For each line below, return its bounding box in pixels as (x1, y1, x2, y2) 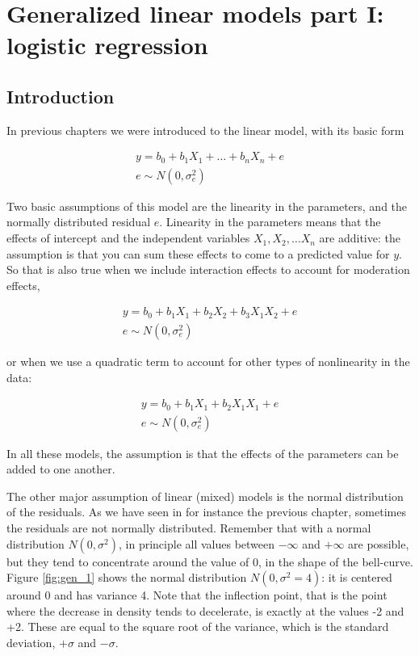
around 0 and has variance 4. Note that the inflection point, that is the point (6, 587, 388, 603)
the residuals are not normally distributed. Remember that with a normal (6, 519, 371, 536)
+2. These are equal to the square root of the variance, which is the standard (6, 618, 389, 635)
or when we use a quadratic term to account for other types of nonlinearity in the (6, 352, 410, 369)
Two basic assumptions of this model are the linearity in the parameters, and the (6, 197, 408, 214)
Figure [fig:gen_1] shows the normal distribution (6, 569, 247, 586)
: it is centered (321, 569, 392, 586)
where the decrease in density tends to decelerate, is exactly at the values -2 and (6, 602, 404, 619)
